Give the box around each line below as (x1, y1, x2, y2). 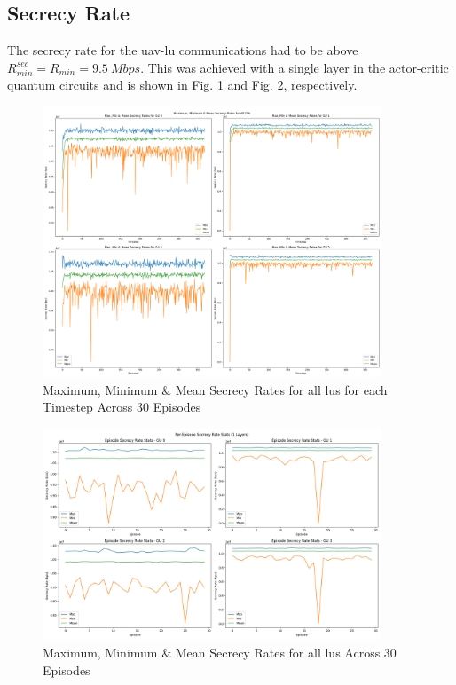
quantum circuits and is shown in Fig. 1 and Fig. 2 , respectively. (7, 75, 358, 94)
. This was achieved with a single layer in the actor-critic (140, 58, 449, 76)
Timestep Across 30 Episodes (43, 398, 201, 416)
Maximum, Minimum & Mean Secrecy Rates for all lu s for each (43, 380, 388, 398)
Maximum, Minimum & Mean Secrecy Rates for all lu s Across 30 (43, 643, 397, 662)
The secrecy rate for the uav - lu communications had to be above (7, 41, 358, 59)
